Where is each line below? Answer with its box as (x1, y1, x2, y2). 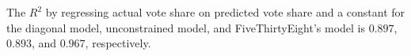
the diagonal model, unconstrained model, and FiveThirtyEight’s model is (6, 19, 366, 35)
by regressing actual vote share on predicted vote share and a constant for (45, 4, 405, 20)
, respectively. (85, 35, 151, 51)
